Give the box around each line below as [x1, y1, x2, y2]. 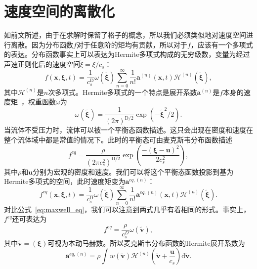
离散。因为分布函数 [10, 39, 73, 49]
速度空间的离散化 [4, 1, 115, 21]
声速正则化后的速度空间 [4, 59, 80, 69]
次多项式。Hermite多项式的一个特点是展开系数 [48, 87, 197, 97]
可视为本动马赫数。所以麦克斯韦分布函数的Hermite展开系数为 [47, 237, 245, 248]
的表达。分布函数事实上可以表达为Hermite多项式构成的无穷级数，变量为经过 [4, 49, 250, 59]
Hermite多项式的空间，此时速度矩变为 [4, 176, 126, 186]
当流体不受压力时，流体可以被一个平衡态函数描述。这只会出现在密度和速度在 [4, 125, 253, 135]
